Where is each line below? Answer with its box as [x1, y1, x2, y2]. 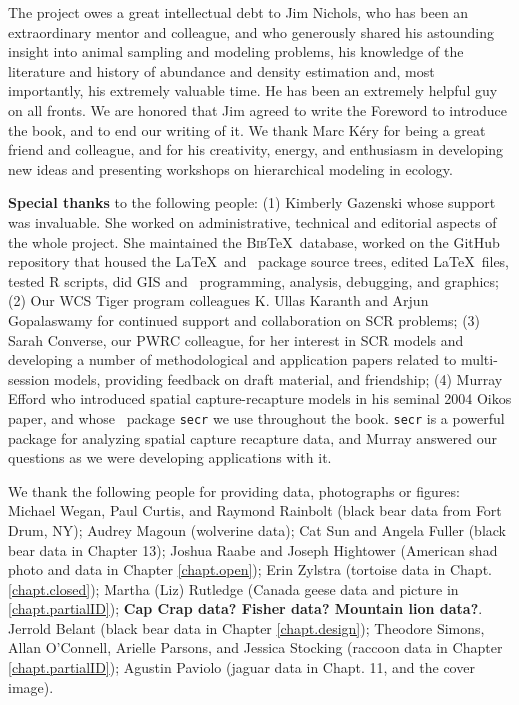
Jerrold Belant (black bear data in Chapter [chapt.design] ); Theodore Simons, [8, 617, 485, 638]
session [8, 368, 50, 389]
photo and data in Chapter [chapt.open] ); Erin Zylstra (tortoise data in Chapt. [8, 559, 492, 580]
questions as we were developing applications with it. [8, 447, 332, 468]
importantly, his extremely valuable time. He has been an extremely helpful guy [8, 80, 498, 101]
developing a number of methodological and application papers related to [8, 349, 457, 370]
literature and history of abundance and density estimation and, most [8, 60, 435, 81]
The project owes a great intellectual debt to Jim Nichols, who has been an [8, 2, 469, 22]
